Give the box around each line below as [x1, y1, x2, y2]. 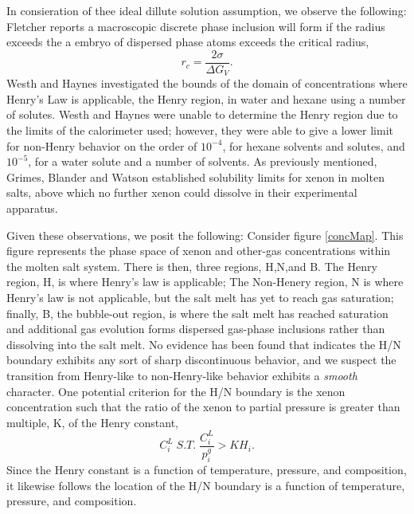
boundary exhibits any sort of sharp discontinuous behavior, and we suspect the [6, 351, 396, 368]
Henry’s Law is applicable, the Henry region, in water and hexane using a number [6, 90, 406, 107]
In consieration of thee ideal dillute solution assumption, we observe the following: [6, 2, 407, 18]
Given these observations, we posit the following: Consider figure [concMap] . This [6, 226, 404, 243]
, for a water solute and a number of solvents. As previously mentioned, [28, 153, 377, 170]
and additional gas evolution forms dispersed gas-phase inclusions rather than [6, 320, 385, 337]
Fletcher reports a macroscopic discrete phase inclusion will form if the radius [6, 18, 385, 34]
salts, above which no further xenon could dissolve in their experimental [6, 184, 357, 201]
